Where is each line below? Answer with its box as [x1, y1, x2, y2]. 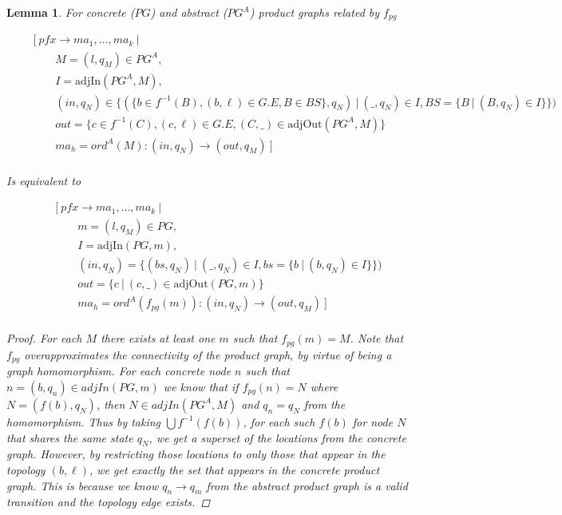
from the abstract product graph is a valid [206, 477, 408, 493]
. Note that [350, 330, 404, 347]
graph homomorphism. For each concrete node [6, 362, 232, 379]
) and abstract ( [150, 4, 228, 20]
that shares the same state [6, 429, 133, 446]
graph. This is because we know [6, 477, 159, 493]
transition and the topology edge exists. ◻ [6, 493, 211, 510]
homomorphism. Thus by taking [6, 413, 161, 430]
